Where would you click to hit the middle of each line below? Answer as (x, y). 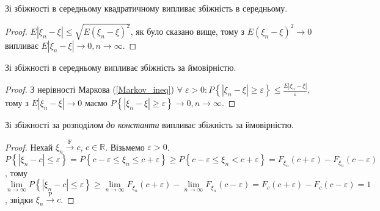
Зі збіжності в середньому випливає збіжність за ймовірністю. (121, 67)
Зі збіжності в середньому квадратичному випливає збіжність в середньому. (146, 8)
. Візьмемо (125, 147)
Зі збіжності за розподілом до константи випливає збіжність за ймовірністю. (149, 125)
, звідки (19, 199)
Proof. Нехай (29, 147)
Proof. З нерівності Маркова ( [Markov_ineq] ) (90, 89)
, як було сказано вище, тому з (188, 31)
